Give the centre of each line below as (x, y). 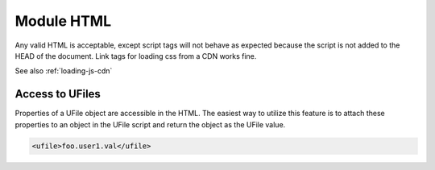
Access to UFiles (58, 94)
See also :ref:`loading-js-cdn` (64, 71)
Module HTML (63, 21)
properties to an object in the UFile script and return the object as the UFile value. (150, 124)
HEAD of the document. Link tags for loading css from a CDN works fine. (136, 56)
